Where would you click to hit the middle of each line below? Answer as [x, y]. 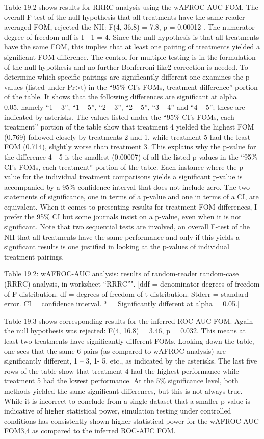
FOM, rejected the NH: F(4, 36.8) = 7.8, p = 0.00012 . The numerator [144, 27]
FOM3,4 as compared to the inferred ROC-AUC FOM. [90, 431]
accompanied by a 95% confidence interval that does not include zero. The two [127, 186]
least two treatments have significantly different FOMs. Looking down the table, [129, 341]
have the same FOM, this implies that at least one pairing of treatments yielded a [132, 47]
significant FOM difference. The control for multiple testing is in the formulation [130, 56]
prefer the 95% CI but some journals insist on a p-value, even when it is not [123, 216]
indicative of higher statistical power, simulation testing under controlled [118, 411]
